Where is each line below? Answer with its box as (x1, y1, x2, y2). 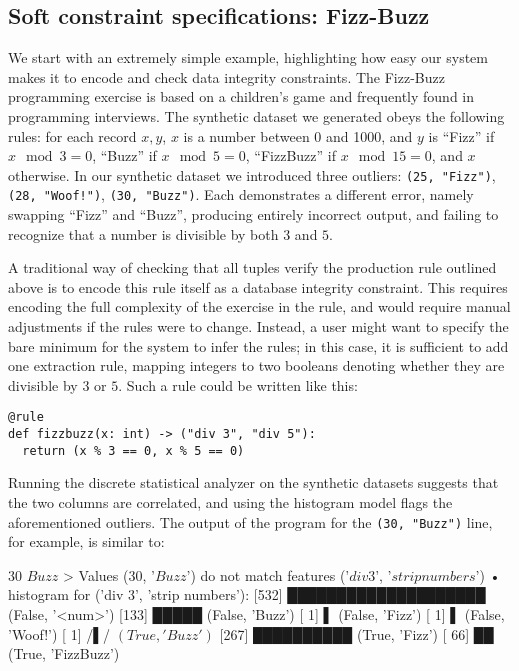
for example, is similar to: (8, 531, 165, 552)
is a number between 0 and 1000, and (183, 125, 413, 146)
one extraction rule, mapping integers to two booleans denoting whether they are (8, 355, 505, 376)
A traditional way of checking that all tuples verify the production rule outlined (8, 257, 497, 278)
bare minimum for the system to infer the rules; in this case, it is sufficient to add (8, 335, 509, 356)
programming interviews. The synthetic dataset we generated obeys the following (8, 105, 505, 126)
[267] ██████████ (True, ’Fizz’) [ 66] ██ (219, 623, 494, 644)
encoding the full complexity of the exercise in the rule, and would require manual (8, 296, 511, 317)
